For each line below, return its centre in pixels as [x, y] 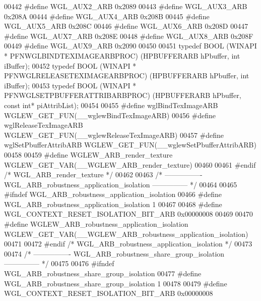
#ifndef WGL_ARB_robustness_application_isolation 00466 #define [113, 194]
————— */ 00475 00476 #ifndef [59, 263]
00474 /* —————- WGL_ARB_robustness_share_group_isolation [114, 253]
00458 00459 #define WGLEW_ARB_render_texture [88, 154]
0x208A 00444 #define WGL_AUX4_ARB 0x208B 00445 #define [107, 16]
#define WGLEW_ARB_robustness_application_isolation [96, 224]
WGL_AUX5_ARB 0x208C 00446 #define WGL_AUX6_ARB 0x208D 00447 [126, 26]
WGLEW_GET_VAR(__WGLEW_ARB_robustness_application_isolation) [126, 234]
